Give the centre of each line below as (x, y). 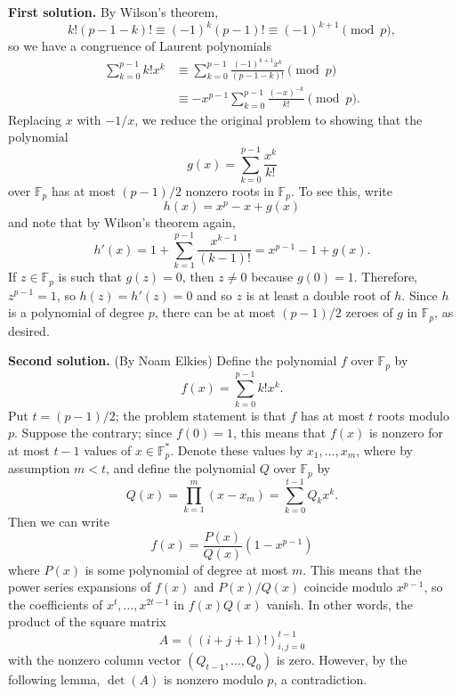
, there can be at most (215, 312)
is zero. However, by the (342, 660)
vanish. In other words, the (339, 604)
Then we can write (59, 521)
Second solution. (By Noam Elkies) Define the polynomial (173, 360)
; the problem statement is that (201, 415)
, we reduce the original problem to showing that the (278, 119)
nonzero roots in (230, 190)
